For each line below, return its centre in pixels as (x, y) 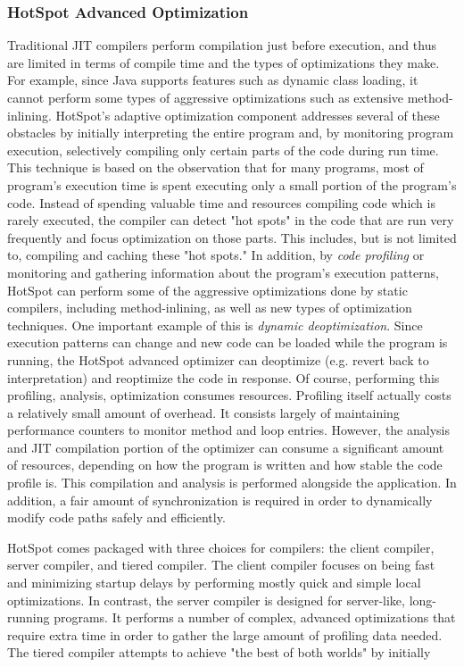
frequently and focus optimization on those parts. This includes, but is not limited (232, 237)
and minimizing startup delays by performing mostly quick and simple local (214, 583)
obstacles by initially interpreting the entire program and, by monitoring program (231, 133)
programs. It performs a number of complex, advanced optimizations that (255, 617)
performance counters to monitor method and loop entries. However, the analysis (228, 430)
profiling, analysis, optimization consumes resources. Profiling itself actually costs (229, 395)
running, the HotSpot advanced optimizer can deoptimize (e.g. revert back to (218, 359)
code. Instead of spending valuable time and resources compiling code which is (221, 202)
